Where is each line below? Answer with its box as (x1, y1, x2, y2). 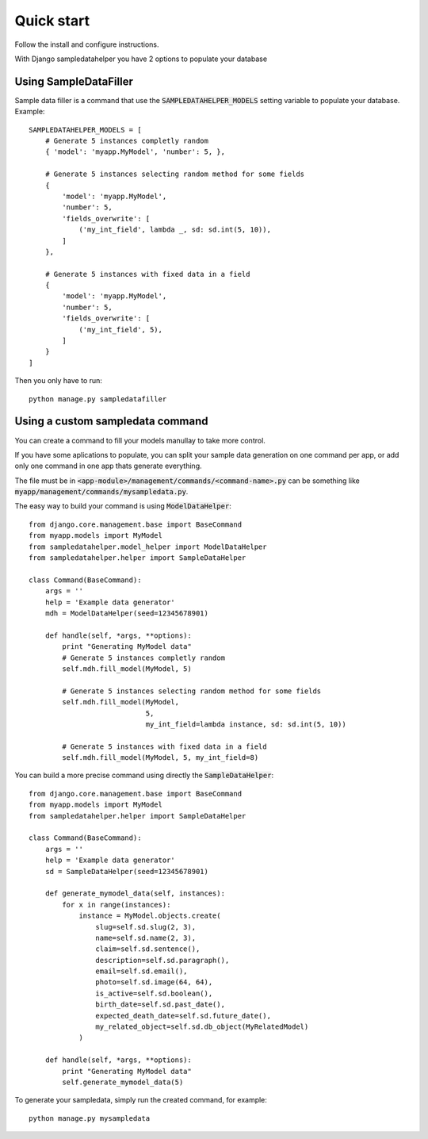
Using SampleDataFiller (14, 75, 134, 88)
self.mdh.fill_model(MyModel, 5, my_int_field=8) (62, 754, 259, 762)
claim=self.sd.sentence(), (95, 945, 201, 953)
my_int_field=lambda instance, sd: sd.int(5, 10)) (145, 719, 346, 729)
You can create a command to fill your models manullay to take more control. (14, 435, 266, 445)
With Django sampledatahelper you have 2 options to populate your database (14, 54, 268, 63)
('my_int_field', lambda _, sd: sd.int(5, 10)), (78, 225, 271, 234)
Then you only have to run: (14, 376, 103, 385)
